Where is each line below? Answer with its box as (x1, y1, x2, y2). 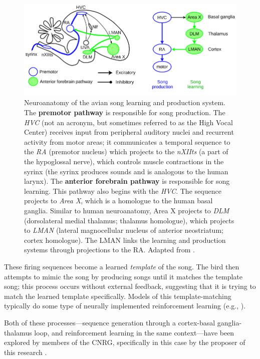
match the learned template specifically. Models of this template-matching (4, 290, 231, 301)
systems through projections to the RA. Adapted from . (24, 244, 195, 255)
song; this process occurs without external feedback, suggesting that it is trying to (4, 281, 256, 291)
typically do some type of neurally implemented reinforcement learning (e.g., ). (4, 300, 246, 311)
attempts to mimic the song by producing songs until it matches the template (4, 271, 242, 281)
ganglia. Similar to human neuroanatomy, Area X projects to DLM (24, 205, 229, 215)
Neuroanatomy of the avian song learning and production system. (24, 97, 225, 108)
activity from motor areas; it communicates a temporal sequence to (24, 136, 230, 147)
